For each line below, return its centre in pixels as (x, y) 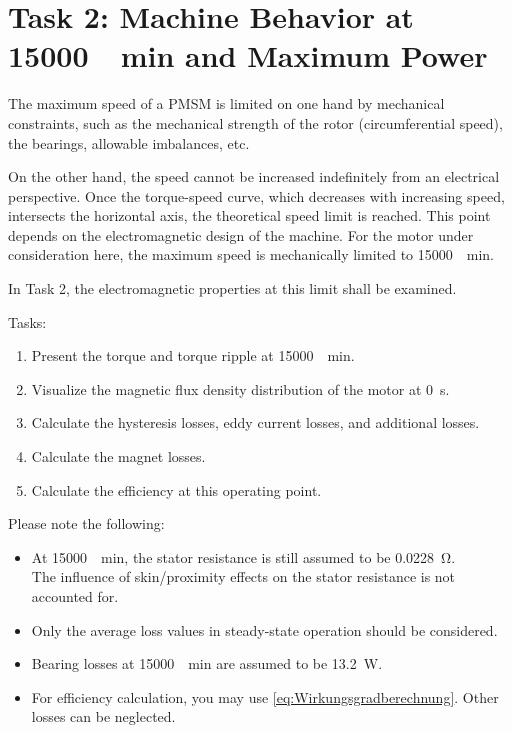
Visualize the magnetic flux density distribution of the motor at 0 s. (240, 388)
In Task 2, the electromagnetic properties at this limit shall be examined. (232, 288)
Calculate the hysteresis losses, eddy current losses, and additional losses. (255, 422)
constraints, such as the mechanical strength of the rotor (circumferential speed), (255, 122)
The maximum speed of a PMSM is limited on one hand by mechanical (226, 103)
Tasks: (27, 321)
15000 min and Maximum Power (248, 55)
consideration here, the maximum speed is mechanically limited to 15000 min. (251, 254)
